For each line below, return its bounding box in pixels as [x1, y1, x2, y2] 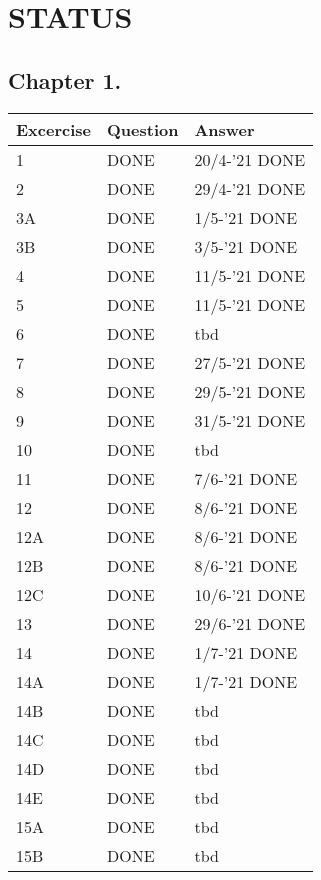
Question [106, 117, 179, 141]
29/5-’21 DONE [194, 379, 306, 403]
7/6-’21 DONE [194, 466, 298, 490]
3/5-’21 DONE [194, 234, 298, 258]
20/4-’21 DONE [194, 147, 306, 171]
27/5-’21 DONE [194, 350, 306, 374]
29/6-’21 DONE [194, 611, 306, 635]
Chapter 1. [8, 64, 122, 95]
